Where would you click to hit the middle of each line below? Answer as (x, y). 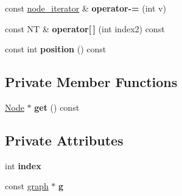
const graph (27, 186)
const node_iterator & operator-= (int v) (86, 8)
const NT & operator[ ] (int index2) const (85, 28)
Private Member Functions (91, 82)
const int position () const (56, 49)
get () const (57, 107)
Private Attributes (64, 140)
